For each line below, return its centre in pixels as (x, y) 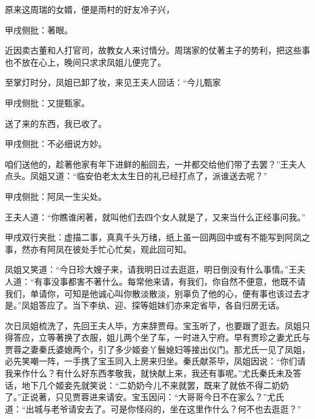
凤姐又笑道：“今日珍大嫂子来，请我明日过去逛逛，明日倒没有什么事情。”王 (151, 269)
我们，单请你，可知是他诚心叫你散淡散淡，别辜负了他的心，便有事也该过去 (153, 293)
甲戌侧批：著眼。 (39, 29)
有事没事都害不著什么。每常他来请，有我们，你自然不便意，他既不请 (170, 281)
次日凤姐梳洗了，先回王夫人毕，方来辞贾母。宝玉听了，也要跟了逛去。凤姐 (153, 325)
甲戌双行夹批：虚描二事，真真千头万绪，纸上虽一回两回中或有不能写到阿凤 (153, 237)
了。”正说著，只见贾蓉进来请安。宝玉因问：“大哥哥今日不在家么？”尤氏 (144, 397)
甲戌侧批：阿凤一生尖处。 (56, 196)
